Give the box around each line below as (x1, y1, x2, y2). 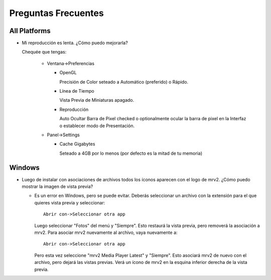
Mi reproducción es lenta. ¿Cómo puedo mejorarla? (22, 40, 128, 46)
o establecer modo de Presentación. (59, 123, 135, 129)
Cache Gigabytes (59, 141, 95, 147)
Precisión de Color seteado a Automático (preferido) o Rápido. (59, 79, 188, 85)
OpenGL (59, 70, 77, 76)
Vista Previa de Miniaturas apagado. (59, 97, 134, 103)
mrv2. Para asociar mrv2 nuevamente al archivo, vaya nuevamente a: (34, 229, 178, 235)
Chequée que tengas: (22, 49, 67, 55)
